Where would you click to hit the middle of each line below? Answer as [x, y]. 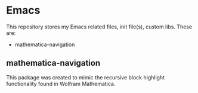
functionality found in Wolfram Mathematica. [61, 84]
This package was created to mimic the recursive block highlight [86, 77]
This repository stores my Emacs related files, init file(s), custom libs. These [99, 27]
